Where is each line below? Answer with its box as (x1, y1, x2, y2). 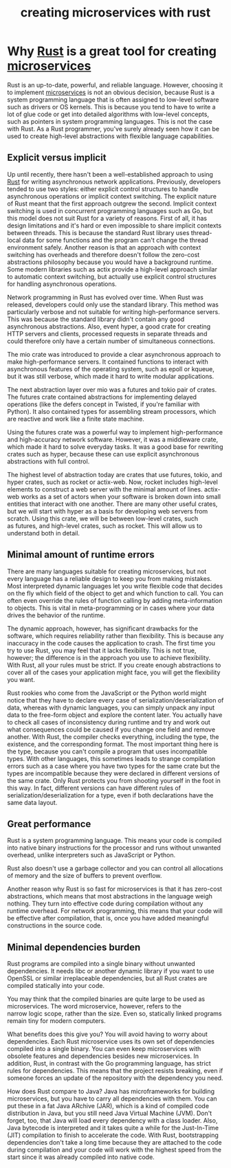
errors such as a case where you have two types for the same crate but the (7, 762, 221, 770)
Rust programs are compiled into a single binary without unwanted (7, 960, 196, 968)
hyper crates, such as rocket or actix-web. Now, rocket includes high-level (7, 478, 218, 486)
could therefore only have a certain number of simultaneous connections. (7, 337, 215, 345)
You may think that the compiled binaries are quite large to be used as (7, 995, 205, 1003)
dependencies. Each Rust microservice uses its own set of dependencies (7, 1037, 215, 1046)
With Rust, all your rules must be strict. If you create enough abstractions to (7, 661, 221, 669)
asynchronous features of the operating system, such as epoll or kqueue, (7, 364, 215, 373)
